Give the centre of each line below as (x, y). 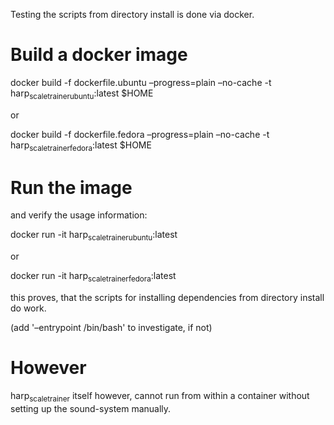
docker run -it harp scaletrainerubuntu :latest (94, 236)
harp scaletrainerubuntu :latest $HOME (82, 94)
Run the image (71, 187)
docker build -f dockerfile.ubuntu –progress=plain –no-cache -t (141, 82)
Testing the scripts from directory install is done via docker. (132, 14)
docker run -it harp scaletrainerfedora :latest (93, 277)
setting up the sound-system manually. (91, 408)
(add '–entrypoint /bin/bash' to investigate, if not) (111, 328)
